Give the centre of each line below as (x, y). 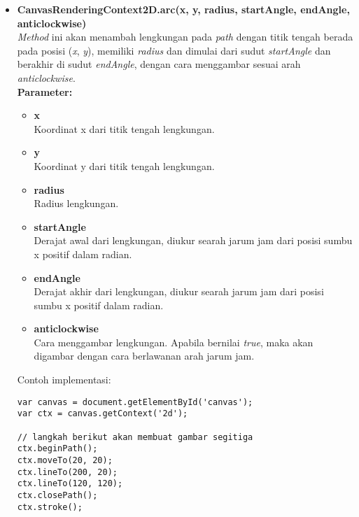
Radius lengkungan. (76, 203)
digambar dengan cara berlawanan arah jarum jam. (144, 356)
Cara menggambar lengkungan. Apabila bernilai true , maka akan (174, 342)
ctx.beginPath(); (57, 449)
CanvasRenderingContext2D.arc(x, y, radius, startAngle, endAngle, (183, 9)
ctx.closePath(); (57, 495)
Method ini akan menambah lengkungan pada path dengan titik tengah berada (185, 37)
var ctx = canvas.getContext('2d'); (103, 414)
